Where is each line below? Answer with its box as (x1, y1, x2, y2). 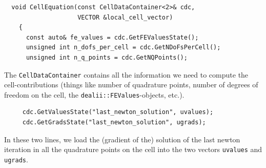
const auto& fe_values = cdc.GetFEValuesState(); (26, 33, 199, 41)
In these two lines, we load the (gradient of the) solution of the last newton (4, 134, 240, 144)
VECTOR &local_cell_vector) (77, 13, 173, 21)
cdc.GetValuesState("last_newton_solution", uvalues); (22, 108, 214, 116)
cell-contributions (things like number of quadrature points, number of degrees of (4, 79, 258, 90)
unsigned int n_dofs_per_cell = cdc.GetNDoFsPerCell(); (26, 44, 221, 51)
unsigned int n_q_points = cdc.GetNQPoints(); (26, 53, 188, 61)
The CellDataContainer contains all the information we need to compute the (4, 69, 249, 80)
